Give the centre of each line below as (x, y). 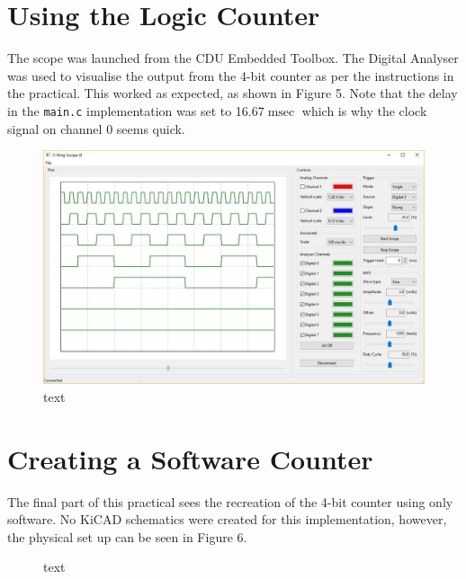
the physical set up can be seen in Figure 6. (127, 536)
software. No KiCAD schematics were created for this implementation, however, (227, 519)
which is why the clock (364, 110)
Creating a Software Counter (190, 458)
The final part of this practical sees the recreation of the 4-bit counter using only (230, 501)
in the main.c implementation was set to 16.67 (136, 110)
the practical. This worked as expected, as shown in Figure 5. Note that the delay (233, 93)
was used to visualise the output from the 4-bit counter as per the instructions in (231, 75)
